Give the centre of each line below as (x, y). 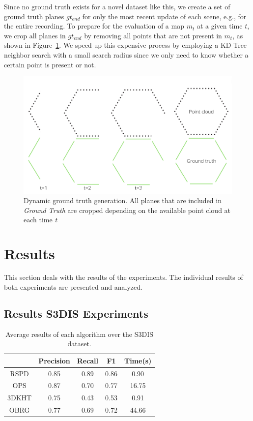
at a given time (220, 26)
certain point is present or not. (50, 64)
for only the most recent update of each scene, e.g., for (164, 16)
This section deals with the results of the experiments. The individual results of (124, 277)
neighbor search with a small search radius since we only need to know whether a (126, 54)
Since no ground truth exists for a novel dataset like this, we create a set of (117, 6)
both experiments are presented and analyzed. (73, 286)
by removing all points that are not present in (153, 35)
